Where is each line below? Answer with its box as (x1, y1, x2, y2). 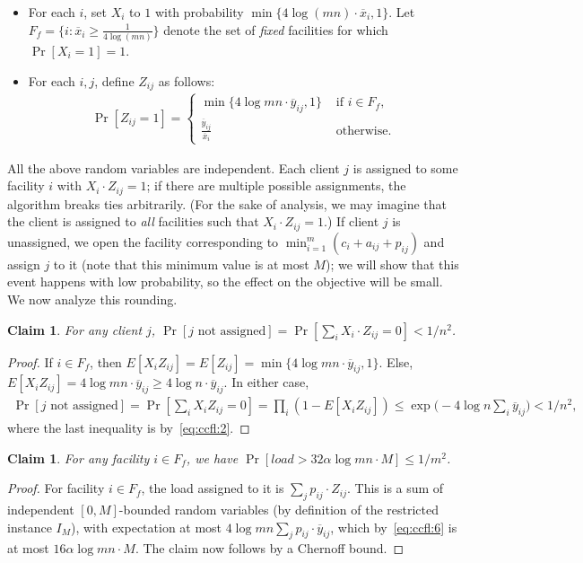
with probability (154, 3, 244, 21)
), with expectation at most (71, 517, 222, 536)
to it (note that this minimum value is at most (53, 254, 309, 273)
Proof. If (7, 352, 53, 371)
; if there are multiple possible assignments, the (146, 176, 406, 195)
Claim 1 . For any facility (7, 448, 150, 467)
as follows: (158, 71, 215, 90)
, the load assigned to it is (141, 479, 284, 497)
